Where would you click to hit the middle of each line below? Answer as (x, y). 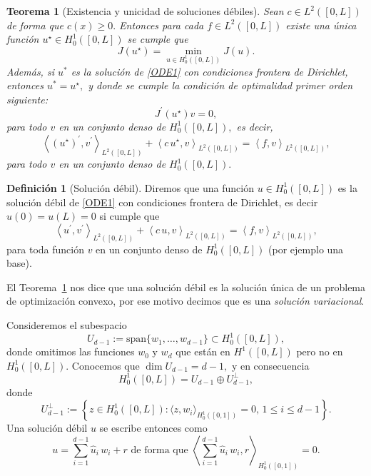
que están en (203, 351)
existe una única (321, 25)
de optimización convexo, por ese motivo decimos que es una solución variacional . (185, 301)
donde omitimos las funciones (71, 351)
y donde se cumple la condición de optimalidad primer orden (220, 85)
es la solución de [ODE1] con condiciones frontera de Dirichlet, (209, 71)
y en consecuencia (270, 365)
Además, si (30, 71)
